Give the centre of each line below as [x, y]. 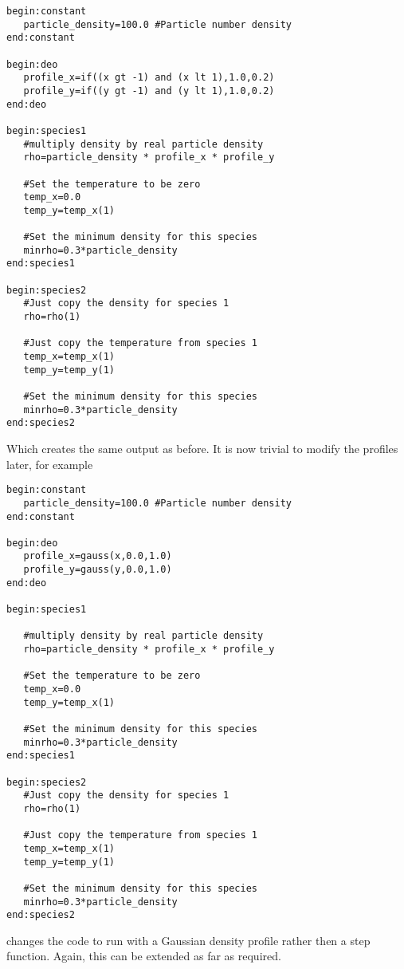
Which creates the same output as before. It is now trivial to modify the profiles [202, 448]
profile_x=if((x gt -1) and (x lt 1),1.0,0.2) [149, 78]
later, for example [50, 464]
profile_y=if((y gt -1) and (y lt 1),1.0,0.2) [149, 91]
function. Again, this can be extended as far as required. [144, 956]
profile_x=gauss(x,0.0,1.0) [98, 556]
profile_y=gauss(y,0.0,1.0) [98, 570]
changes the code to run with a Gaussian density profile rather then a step [188, 940]
